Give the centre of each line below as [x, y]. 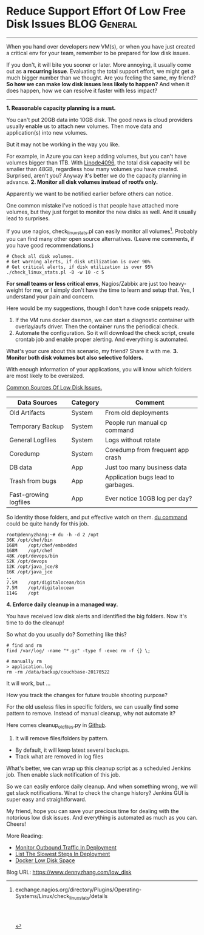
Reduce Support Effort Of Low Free [96, 11]
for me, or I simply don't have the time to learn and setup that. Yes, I [109, 290]
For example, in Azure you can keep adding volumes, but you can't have [97, 156]
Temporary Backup [37, 427]
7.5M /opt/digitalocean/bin [46, 583]
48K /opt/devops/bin [32, 556]
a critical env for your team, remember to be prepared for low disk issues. [98, 53]
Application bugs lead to [140, 478]
